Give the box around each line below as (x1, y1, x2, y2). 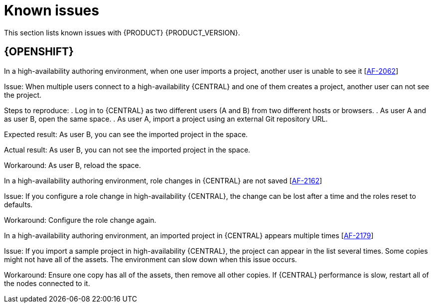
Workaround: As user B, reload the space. (4, 160, 141, 169)
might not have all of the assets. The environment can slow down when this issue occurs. (4, 255, 297, 264)
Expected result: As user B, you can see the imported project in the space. (4, 130, 248, 139)
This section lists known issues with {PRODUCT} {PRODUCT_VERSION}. (4, 28, 240, 37)
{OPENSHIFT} (4, 45, 74, 58)
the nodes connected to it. (4, 279, 90, 288)
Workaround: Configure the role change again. (4, 215, 156, 224)
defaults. (4, 200, 33, 209)
